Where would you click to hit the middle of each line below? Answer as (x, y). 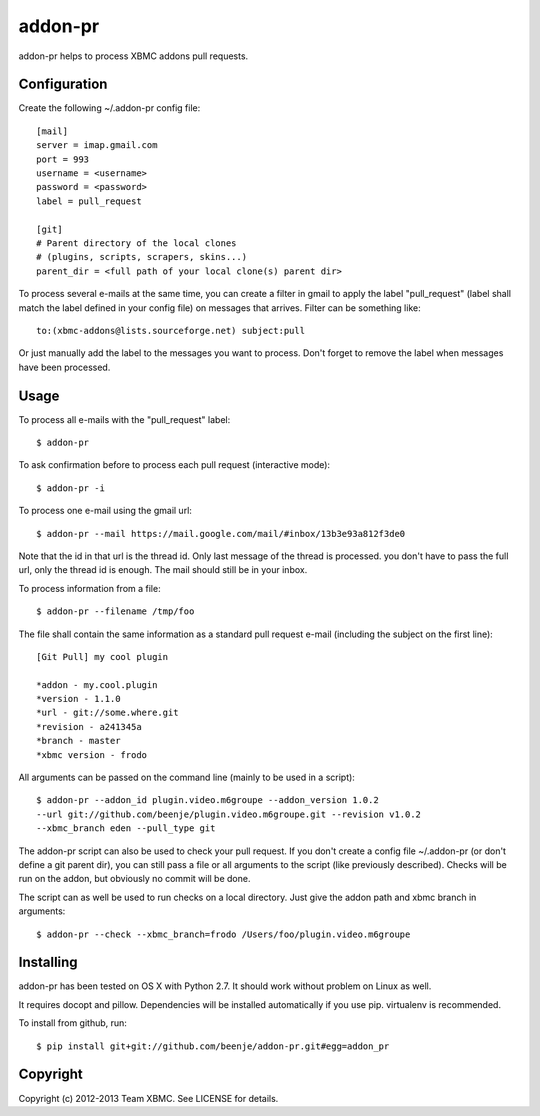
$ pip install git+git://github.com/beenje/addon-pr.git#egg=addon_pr (213, 1046)
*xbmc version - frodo (92, 754)
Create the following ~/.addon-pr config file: (109, 108)
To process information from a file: (89, 588)
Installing (48, 962)
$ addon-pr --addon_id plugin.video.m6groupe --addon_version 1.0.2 (207, 800)
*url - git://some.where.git (107, 713)
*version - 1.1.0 (78, 699)
